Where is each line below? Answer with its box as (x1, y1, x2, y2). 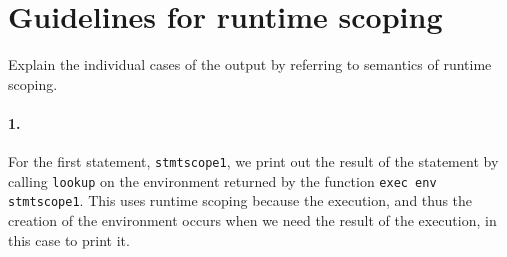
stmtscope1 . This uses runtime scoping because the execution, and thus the (8, 190, 473, 211)
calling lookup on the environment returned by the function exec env (8, 170, 437, 191)
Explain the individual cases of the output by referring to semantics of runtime (8, 54, 492, 75)
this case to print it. (8, 229, 130, 250)
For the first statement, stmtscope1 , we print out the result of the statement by (8, 151, 499, 172)
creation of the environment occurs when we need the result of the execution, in (8, 210, 497, 231)
